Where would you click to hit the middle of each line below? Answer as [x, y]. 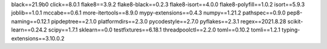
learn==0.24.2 [29, 30]
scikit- [295, 21]
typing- [291, 30]
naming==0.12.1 [31, 21]
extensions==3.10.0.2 [38, 38]
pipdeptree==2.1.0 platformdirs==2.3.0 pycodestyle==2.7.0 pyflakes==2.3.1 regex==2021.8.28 [169, 21]
